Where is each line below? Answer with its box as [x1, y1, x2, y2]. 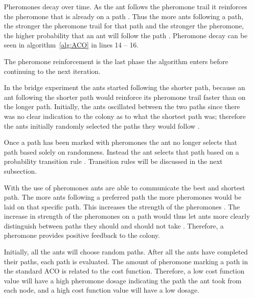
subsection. [4, 165, 37, 176]
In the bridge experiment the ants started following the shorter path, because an [4, 82, 245, 92]
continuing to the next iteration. [4, 66, 101, 76]
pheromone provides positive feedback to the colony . [4, 230, 160, 240]
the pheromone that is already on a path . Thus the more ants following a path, [4, 11, 244, 21]
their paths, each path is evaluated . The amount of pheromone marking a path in [4, 256, 248, 266]
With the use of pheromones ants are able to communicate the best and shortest [4, 182, 245, 192]
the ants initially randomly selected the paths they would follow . [4, 120, 200, 131]
